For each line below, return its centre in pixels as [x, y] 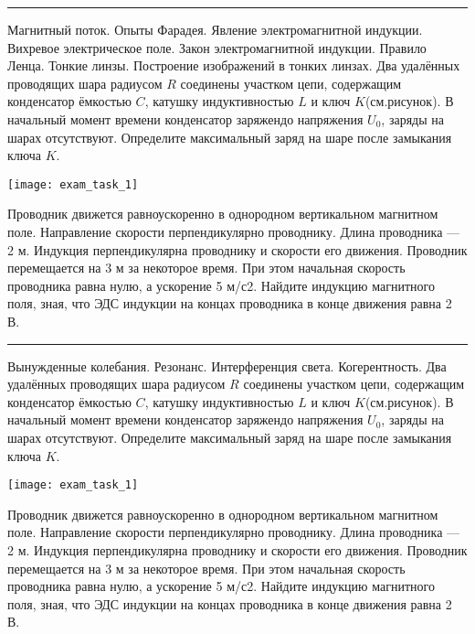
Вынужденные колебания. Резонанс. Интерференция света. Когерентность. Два [227, 365]
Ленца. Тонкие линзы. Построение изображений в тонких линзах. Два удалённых [234, 65]
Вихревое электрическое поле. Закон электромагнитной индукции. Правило [217, 47]
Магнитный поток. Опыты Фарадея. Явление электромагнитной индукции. [215, 29]
